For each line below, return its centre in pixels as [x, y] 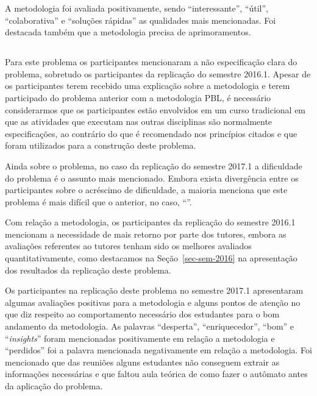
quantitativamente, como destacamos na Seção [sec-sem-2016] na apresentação [151, 258]
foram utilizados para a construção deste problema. [101, 145]
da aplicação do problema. [54, 386]
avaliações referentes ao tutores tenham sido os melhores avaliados [128, 246]
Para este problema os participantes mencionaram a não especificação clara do [151, 62]
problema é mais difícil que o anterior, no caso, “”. [98, 201]
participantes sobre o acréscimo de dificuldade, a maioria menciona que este [146, 190]
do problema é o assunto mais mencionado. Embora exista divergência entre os [152, 178]
